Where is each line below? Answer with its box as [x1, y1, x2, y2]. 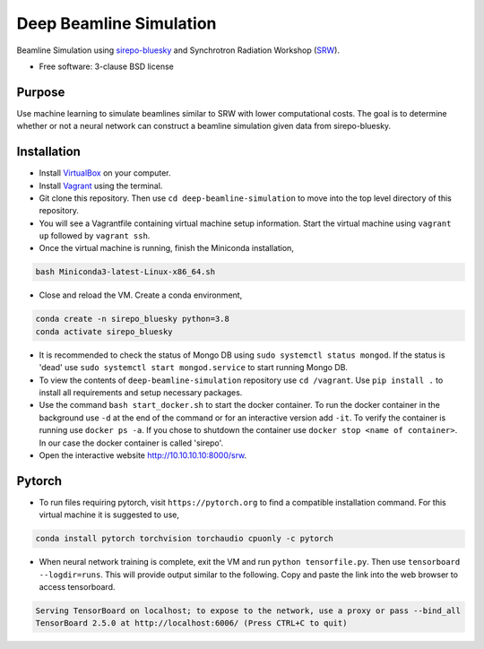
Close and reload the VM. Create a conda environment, [39, 290, 243, 300]
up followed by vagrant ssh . [39, 230, 151, 241]
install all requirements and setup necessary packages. [39, 386, 243, 398]
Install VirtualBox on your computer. [39, 168, 171, 178]
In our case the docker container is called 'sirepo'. [39, 437, 224, 448]
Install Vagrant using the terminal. [39, 180, 163, 191]
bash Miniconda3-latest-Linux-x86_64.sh [35, 267, 215, 277]
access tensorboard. [39, 581, 116, 592]
